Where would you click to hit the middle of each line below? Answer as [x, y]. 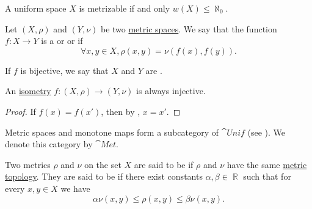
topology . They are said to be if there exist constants [104, 176]
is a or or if [62, 41]
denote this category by [49, 144]
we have [75, 188]
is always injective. [171, 91]
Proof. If [20, 111]
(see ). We [267, 132]
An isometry [28, 91]
